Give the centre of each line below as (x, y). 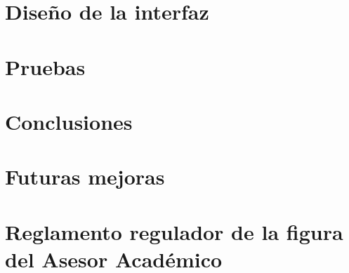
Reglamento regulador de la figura (174, 231)
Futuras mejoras (85, 177)
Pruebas (45, 66)
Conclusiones (69, 121)
